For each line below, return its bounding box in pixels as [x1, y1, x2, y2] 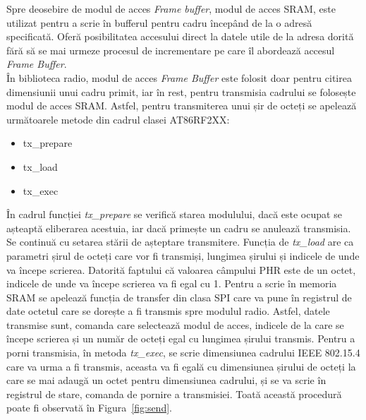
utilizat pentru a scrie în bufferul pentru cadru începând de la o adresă [6, 15, 312, 30]
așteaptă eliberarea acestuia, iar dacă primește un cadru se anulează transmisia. [6, 220, 351, 235]
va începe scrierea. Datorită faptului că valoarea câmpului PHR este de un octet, [6, 262, 356, 277]
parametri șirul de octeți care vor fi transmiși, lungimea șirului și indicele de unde [6, 248, 360, 263]
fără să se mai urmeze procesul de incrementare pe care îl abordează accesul [6, 42, 335, 57]
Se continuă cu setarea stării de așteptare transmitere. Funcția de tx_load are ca [6, 234, 354, 249]
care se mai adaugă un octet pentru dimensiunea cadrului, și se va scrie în [6, 373, 327, 388]
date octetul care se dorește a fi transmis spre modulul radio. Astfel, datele [6, 304, 330, 318]
